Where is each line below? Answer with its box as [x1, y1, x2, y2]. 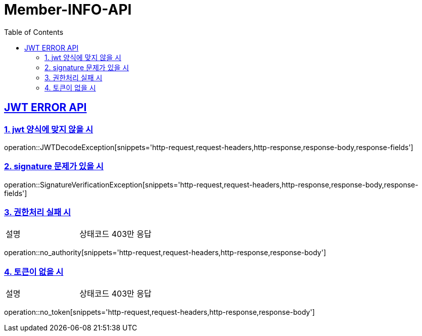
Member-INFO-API [4, 1, 132, 18]
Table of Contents [4, 27, 64, 36]
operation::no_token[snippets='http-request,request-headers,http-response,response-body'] [4, 308, 315, 317]
